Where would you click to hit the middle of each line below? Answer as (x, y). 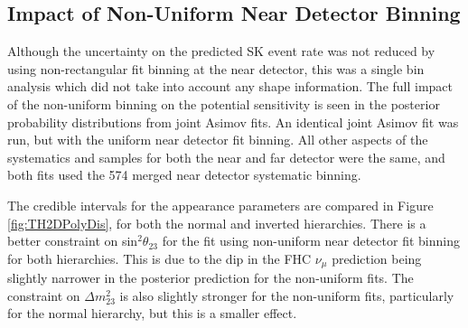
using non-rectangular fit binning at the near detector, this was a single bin (216, 68)
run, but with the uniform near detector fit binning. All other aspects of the (218, 140)
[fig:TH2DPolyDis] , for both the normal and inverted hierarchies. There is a (217, 223)
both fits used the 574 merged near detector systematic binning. (184, 175)
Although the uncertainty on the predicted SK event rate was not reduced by (221, 51)
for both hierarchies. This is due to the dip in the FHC (159, 258)
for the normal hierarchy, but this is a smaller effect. (152, 313)
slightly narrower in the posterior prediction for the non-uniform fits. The (211, 278)
